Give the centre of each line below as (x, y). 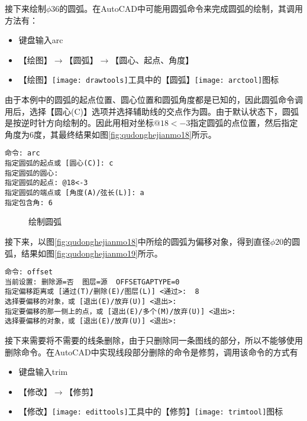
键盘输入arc (41, 40)
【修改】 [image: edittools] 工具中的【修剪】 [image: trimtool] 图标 (151, 411)
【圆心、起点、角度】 (152, 59)
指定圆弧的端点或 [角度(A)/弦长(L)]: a (75, 193)
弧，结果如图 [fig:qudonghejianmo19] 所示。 (84, 253)
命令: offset (29, 272)
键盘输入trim (43, 372)
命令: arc (22, 153)
